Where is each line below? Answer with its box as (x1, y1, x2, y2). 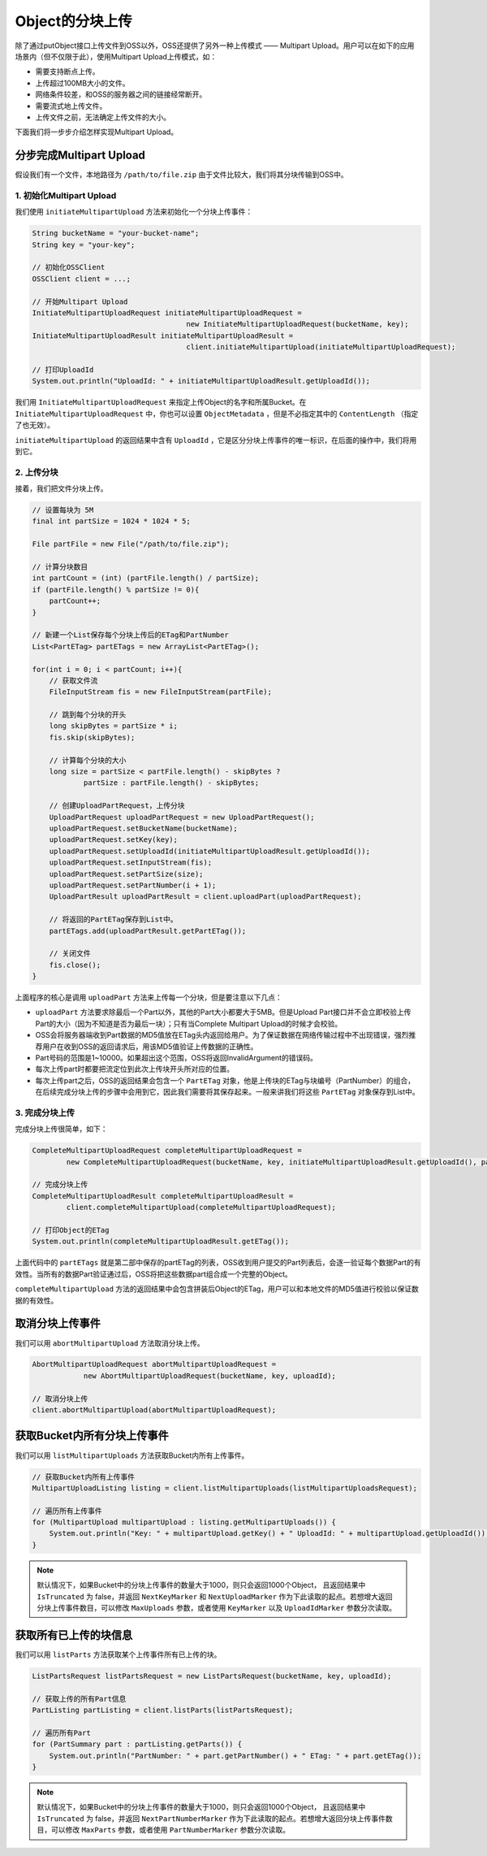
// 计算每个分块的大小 (49, 756, 127, 765)
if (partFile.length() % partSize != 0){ (32, 585, 200, 594)
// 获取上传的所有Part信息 (32, 1694, 127, 1703)
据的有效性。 (15, 1295, 58, 1305)
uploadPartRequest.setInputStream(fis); (49, 858, 213, 867)
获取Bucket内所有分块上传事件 (15, 1429, 170, 1442)
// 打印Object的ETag (32, 1225, 110, 1235)
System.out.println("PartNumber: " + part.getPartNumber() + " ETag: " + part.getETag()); (49, 1751, 422, 1760)
